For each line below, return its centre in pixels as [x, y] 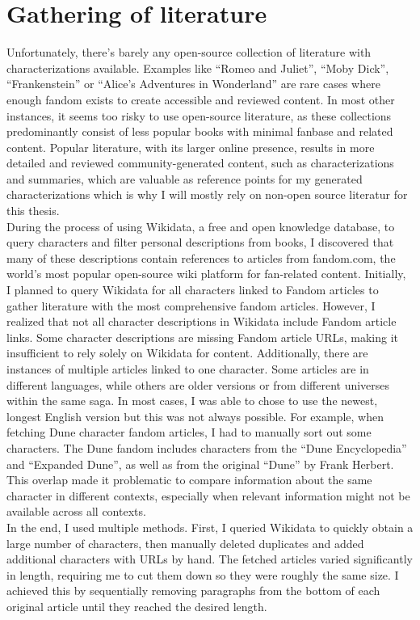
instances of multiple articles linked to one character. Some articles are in [188, 369]
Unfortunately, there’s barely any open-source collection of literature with [189, 52]
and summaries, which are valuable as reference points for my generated [185, 178]
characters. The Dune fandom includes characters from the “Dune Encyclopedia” [207, 447]
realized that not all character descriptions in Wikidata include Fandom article [202, 321]
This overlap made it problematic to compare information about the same [189, 480]
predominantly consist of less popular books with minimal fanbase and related [200, 131]
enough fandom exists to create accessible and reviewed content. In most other [201, 99]
